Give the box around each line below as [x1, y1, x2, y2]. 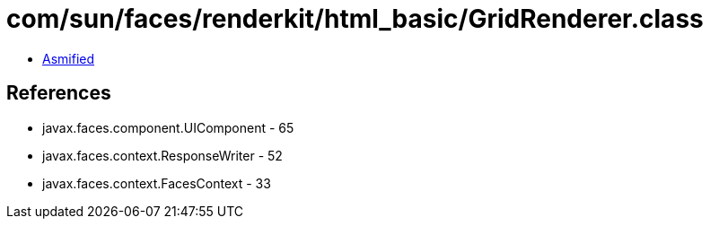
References [6, 82, 111, 105]
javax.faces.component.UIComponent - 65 [42, 119, 294, 135]
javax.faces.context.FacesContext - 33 [42, 175, 271, 191]
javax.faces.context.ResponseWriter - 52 [42, 147, 283, 163]
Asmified [42, 50, 95, 66]
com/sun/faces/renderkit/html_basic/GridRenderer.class [6, 4, 704, 34]
